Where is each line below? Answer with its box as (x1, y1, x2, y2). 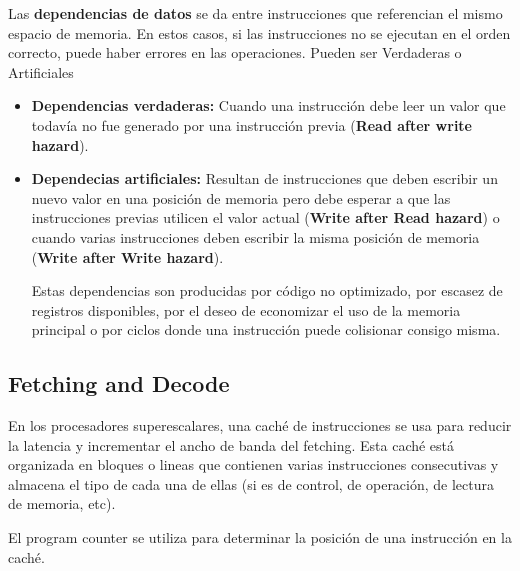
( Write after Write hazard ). (31, 246, 224, 267)
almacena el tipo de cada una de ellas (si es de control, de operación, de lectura (8, 473, 495, 494)
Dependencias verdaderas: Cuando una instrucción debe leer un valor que (31, 95, 506, 116)
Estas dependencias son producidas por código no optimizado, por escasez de (31, 280, 503, 301)
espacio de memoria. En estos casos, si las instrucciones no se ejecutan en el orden (8, 22, 511, 43)
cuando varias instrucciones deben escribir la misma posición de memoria (31, 226, 480, 247)
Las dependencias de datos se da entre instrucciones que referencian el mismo (8, 3, 503, 23)
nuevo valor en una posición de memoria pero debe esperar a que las (31, 187, 451, 208)
